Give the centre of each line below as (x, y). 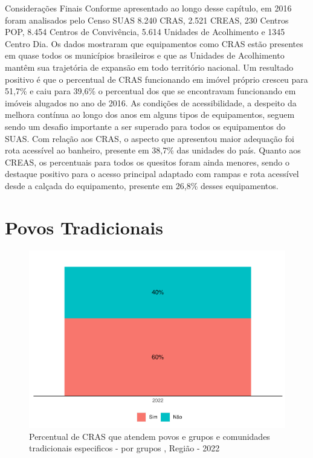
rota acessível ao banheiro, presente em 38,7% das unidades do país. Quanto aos (153, 150)
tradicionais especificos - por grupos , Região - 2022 (124, 448)
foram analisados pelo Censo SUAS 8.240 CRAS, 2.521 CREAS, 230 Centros (147, 20)
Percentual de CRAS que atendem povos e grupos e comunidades (150, 436)
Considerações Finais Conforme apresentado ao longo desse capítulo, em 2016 (148, 8)
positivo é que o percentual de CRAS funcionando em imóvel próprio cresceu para (156, 79)
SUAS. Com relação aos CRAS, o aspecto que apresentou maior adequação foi (150, 138)
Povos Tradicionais (84, 227)
